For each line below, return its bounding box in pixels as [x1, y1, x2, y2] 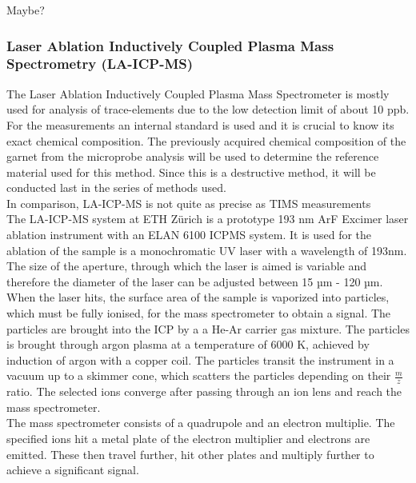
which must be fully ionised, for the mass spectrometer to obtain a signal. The [6, 305, 391, 321]
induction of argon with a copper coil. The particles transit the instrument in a [6, 351, 394, 368]
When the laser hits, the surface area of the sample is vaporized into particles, [6, 289, 390, 305]
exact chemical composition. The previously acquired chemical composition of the [6, 132, 406, 149]
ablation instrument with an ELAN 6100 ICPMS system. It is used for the [6, 226, 372, 243]
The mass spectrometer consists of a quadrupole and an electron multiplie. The [6, 414, 395, 431]
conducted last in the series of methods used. [6, 179, 226, 196]
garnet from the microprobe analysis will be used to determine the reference [6, 148, 379, 165]
